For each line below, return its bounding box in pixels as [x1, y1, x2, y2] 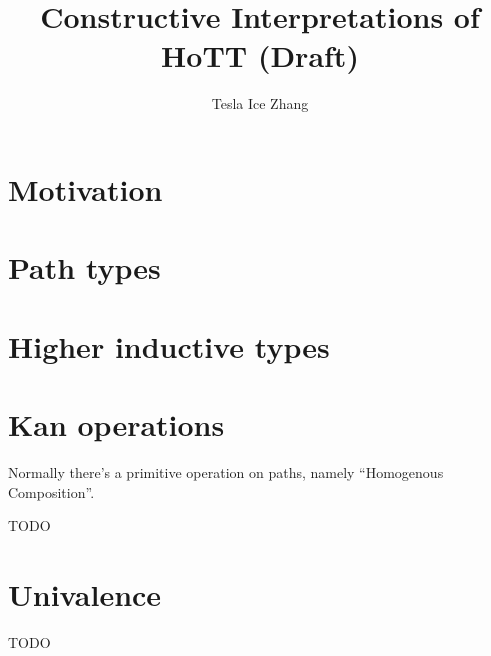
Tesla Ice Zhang [211, 93, 309, 114]
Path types [8, 247, 161, 288]
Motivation [8, 168, 163, 209]
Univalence [8, 573, 162, 614]
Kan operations [8, 404, 225, 445]
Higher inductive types [8, 325, 330, 366]
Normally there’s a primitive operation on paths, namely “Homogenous [8, 461, 444, 482]
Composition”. [8, 481, 95, 502]
